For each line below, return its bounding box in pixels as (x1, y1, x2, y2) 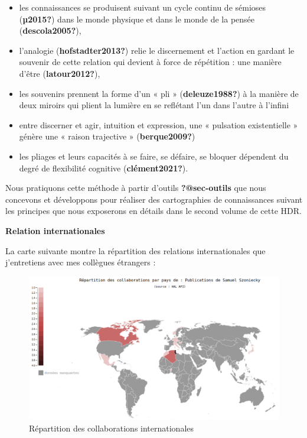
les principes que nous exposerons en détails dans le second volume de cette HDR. (5, 205, 302, 217)
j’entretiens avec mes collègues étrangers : (5, 256, 156, 268)
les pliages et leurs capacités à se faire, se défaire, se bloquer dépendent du (19, 150, 289, 162)
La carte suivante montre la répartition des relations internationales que (5, 244, 266, 257)
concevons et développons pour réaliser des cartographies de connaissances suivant (5, 193, 303, 205)
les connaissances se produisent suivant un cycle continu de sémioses (19, 1, 266, 13)
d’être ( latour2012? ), (19, 67, 100, 79)
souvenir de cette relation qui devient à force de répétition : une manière (19, 56, 282, 68)
